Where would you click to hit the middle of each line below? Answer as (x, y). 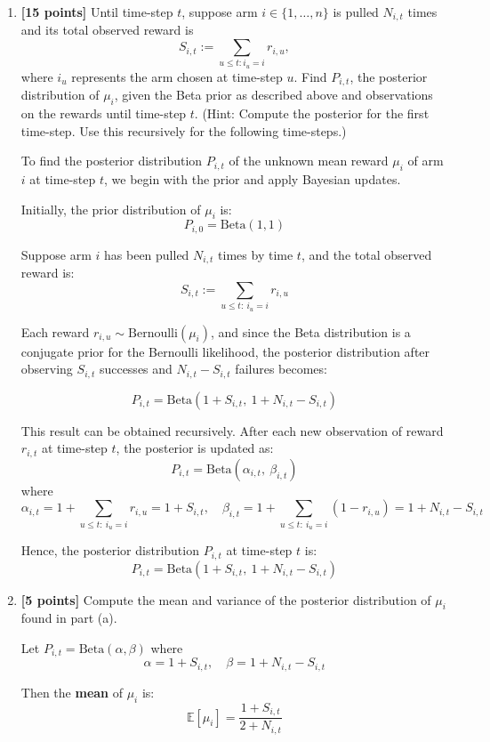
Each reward (55, 331)
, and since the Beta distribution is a (311, 331)
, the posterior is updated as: (195, 448)
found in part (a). (69, 618)
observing (47, 369)
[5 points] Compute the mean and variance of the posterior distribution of (226, 599)
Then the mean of (72, 692)
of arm (426, 161)
